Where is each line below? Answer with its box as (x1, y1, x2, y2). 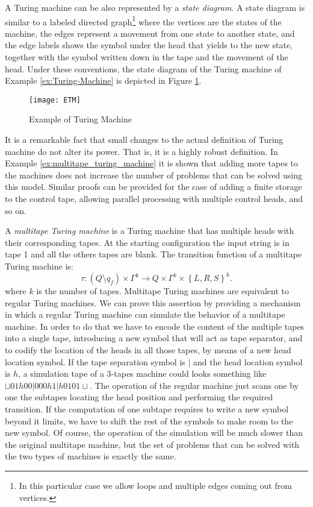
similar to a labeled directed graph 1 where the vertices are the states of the (5, 13, 282, 28)
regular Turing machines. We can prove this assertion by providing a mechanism (5, 296, 301, 309)
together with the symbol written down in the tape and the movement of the (5, 51, 288, 63)
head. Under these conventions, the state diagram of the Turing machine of (5, 62, 282, 75)
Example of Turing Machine (29, 113, 132, 125)
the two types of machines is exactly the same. (5, 450, 176, 462)
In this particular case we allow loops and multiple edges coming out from (19, 479, 292, 491)
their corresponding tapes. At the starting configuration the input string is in (5, 236, 290, 248)
